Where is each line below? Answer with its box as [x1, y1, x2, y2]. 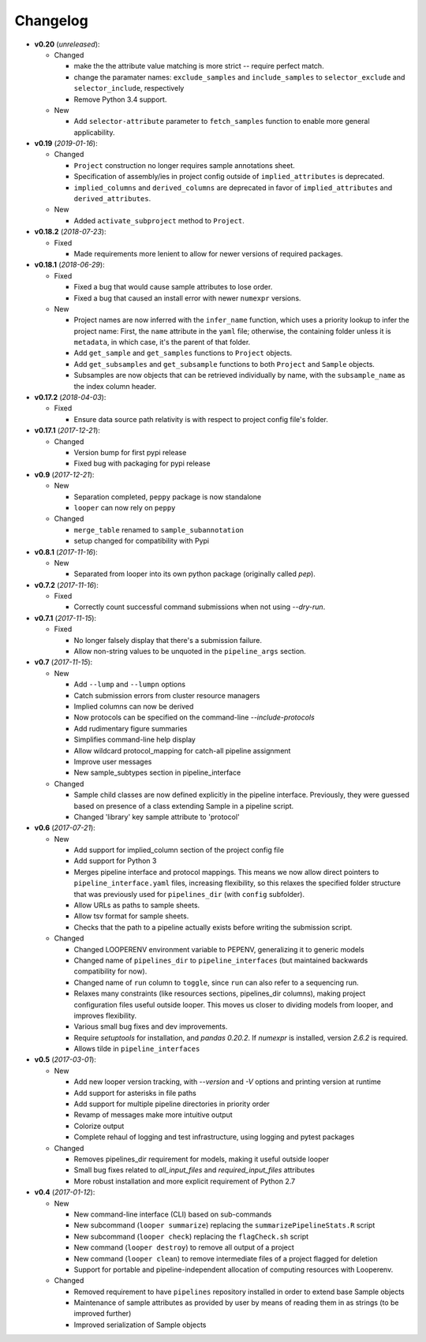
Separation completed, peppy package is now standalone [73, 492, 262, 501]
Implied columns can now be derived [73, 701, 194, 711]
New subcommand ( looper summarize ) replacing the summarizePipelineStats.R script [73, 1221, 376, 1230]
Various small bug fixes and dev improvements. [73, 1022, 228, 1031]
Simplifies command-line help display [73, 735, 196, 745]
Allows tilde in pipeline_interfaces [73, 1044, 200, 1053]
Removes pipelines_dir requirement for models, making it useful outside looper [73, 1154, 329, 1164]
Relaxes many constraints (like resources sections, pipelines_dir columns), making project [73, 989, 366, 998]
